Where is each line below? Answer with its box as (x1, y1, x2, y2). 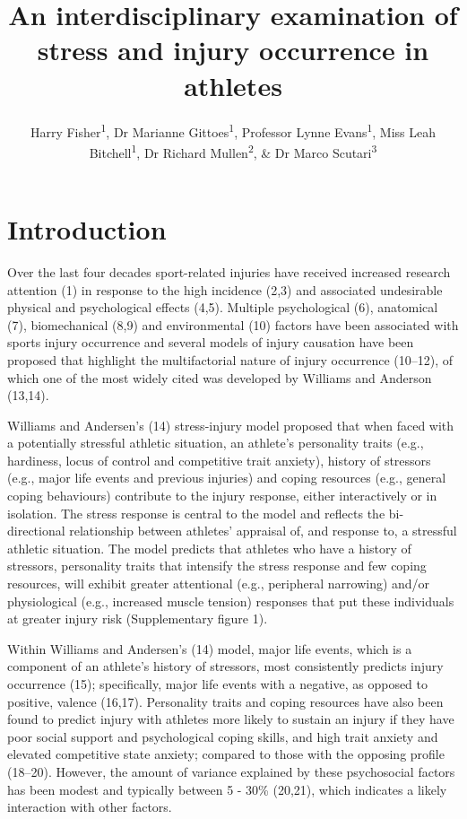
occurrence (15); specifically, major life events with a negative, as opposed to (7, 675, 428, 693)
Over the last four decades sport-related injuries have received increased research (7, 262, 451, 281)
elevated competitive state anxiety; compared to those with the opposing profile (7, 745, 445, 763)
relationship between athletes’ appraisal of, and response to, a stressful (69, 521, 457, 540)
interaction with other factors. (7, 797, 172, 816)
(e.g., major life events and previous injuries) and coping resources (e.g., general (7, 468, 446, 487)
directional (7, 521, 65, 540)
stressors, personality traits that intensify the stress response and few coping (7, 556, 427, 575)
